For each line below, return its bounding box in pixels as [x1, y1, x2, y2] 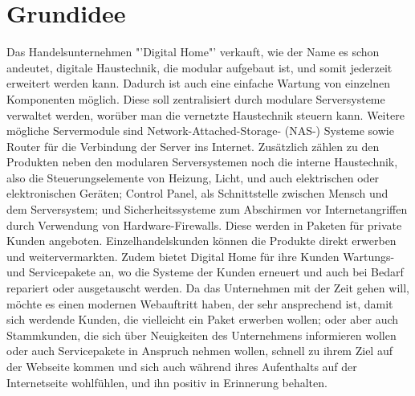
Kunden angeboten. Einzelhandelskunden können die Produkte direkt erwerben [6, 232, 397, 249]
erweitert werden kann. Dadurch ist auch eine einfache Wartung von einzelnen [6, 75, 391, 92]
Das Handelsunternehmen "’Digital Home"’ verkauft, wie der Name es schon [6, 43, 380, 60]
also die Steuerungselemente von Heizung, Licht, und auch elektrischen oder [6, 169, 380, 186]
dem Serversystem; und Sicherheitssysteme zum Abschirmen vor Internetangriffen [6, 201, 408, 218]
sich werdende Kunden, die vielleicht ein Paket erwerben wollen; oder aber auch [6, 311, 399, 328]
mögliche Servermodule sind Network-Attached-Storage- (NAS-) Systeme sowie [6, 122, 394, 139]
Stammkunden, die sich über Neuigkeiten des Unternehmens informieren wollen [6, 326, 397, 343]
